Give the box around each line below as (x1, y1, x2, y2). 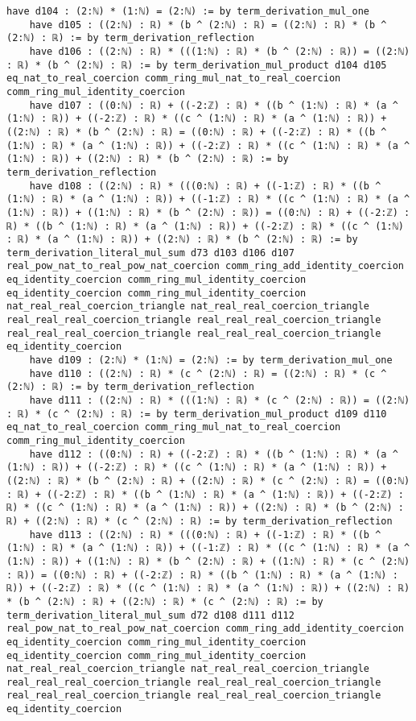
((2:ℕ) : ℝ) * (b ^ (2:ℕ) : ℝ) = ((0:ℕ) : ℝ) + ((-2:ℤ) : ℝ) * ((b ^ (6, 126, 387, 138)
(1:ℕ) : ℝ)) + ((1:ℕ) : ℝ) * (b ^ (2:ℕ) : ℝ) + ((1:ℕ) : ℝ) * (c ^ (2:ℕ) (6, 555, 410, 567)
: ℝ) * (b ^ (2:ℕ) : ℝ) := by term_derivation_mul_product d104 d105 (6, 59, 387, 71)
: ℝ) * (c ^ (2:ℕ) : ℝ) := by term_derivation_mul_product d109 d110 (6, 408, 387, 420)
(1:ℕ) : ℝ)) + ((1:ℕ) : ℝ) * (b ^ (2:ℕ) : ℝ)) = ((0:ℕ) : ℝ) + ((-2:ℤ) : (6, 206, 410, 218)
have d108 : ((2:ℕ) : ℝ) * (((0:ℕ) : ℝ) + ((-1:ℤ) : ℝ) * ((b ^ (29, 180, 381, 192)
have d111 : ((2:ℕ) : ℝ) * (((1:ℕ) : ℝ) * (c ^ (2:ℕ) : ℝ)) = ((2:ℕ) (29, 395, 410, 407)
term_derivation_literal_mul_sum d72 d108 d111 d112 (6, 609, 294, 621)
